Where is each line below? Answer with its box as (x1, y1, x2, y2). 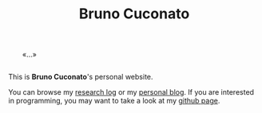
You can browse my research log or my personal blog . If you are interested (8, 88, 254, 97)
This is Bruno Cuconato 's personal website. (8, 72, 153, 82)
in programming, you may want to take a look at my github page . (8, 96, 220, 106)
